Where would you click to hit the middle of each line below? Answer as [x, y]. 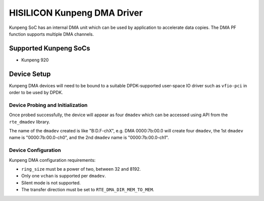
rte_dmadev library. [30, 122]
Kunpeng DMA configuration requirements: [52, 160]
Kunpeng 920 [35, 60]
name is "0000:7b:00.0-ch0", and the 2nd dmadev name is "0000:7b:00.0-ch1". [89, 138]
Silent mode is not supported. [51, 183]
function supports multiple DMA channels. [51, 34]
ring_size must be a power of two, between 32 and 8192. [81, 169]
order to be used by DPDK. [36, 93]
